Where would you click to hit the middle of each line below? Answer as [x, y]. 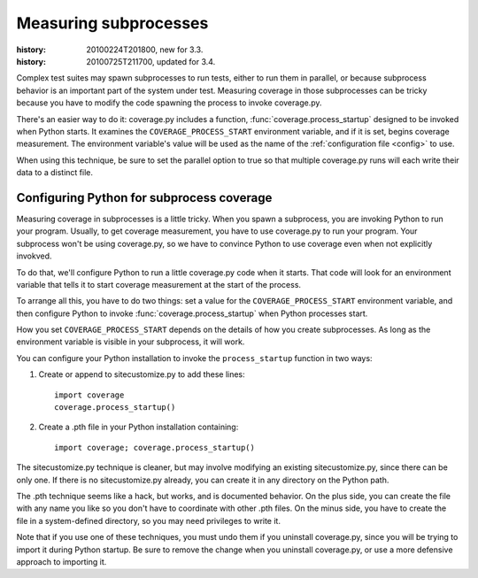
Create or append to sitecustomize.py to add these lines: [142, 374]
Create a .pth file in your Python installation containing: [139, 427]
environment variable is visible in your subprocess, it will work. [131, 342]
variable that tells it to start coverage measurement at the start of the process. [158, 284]
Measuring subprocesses [112, 23]
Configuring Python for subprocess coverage [144, 198]
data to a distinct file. [54, 173]
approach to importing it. [62, 561]
